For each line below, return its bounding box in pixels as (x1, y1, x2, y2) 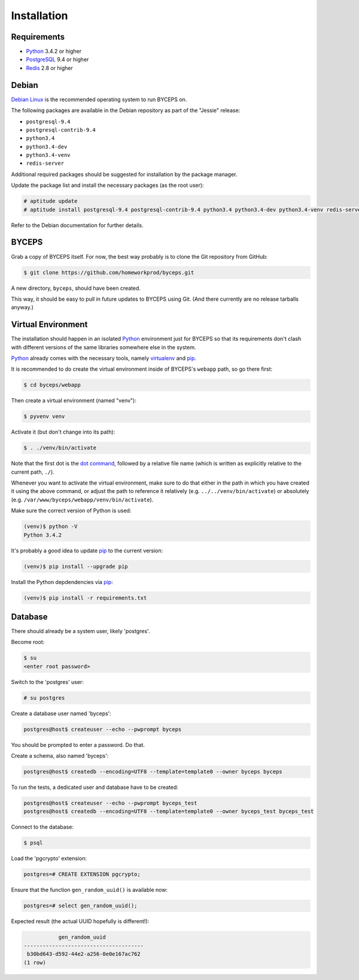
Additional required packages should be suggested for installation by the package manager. (11, 171, 238, 178)
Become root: (11, 639, 45, 646)
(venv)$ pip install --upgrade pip (23, 563, 128, 570)
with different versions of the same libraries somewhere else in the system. (11, 343, 196, 350)
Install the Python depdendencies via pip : (11, 578, 113, 585)
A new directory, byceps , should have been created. (11, 285, 141, 292)
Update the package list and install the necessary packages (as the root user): (11, 182, 204, 189)
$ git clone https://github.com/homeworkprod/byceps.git (23, 269, 194, 276)
